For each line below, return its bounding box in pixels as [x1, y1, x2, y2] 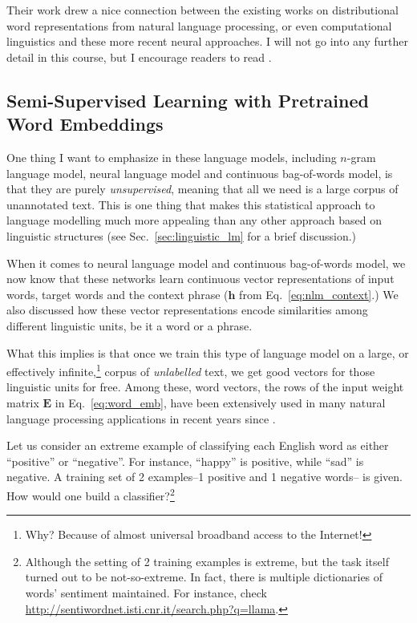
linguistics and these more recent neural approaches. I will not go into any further [6, 33, 409, 50]
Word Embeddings [6, 111, 164, 136]
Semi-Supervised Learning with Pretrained [6, 87, 369, 112]
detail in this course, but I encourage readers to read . [6, 48, 272, 65]
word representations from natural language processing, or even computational [6, 17, 392, 34]
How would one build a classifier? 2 [6, 484, 175, 504]
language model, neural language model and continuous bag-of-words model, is [6, 164, 393, 181]
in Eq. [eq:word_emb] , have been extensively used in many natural [55, 394, 386, 411]
